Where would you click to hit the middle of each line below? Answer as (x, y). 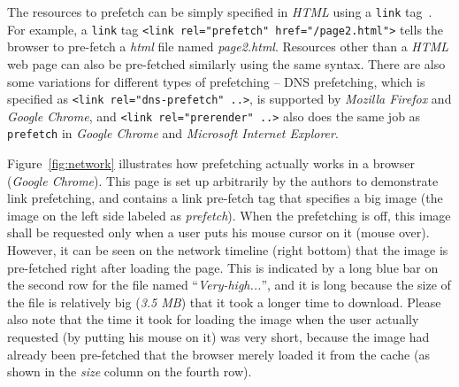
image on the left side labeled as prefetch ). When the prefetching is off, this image (229, 215)
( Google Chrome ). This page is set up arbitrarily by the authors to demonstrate (223, 180)
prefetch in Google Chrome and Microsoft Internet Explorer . (173, 133)
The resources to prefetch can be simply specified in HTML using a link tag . (220, 12)
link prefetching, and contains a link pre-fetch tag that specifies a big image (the (225, 198)
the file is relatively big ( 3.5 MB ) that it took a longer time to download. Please (224, 302)
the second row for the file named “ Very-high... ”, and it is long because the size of (229, 285)
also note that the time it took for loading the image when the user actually (213, 319)
